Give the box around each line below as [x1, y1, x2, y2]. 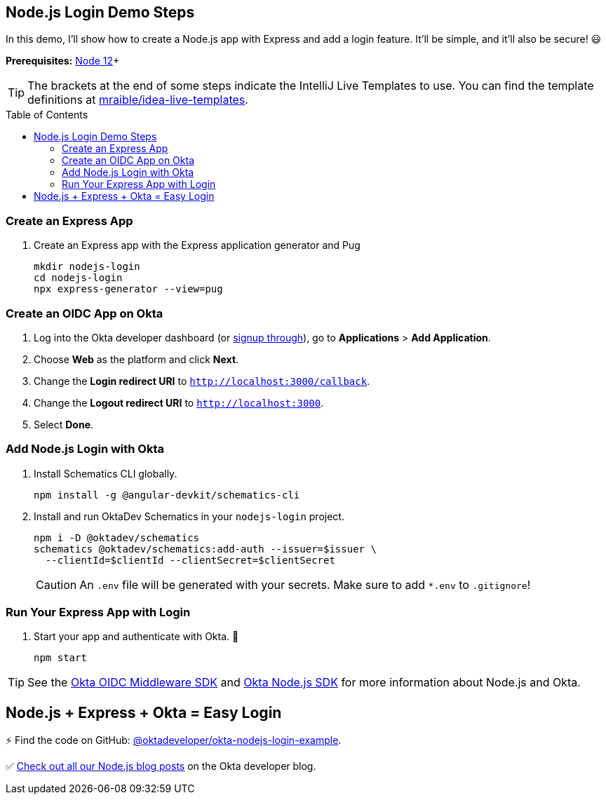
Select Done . [34, 418, 94, 430]
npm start [34, 652, 87, 664]
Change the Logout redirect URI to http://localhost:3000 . [34, 396, 324, 409]
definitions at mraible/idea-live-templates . [27, 93, 248, 107]
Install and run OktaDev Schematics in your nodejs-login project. [34, 510, 344, 522]
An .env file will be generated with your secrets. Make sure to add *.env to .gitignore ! [79, 577, 531, 592]
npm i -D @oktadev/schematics [34, 531, 200, 543]
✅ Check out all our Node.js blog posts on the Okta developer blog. [6, 760, 316, 773]
